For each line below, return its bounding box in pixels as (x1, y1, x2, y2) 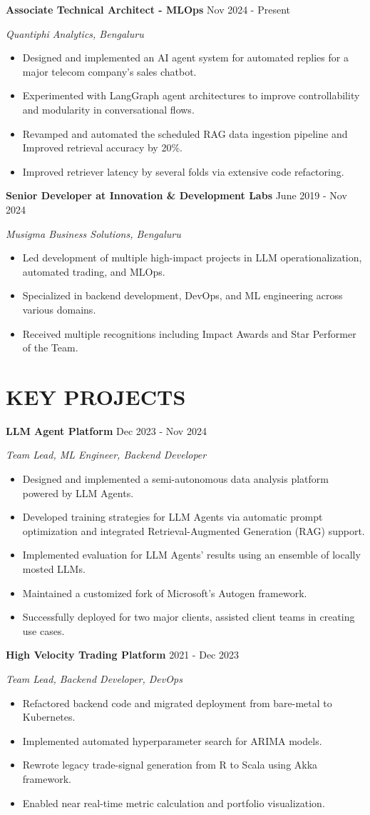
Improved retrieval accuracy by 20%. (22, 140, 183, 155)
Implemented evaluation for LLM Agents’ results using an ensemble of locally (22, 547, 361, 562)
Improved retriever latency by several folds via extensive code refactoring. (22, 164, 344, 179)
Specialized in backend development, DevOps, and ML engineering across (22, 288, 343, 303)
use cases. (22, 623, 65, 638)
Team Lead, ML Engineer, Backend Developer (6, 447, 207, 462)
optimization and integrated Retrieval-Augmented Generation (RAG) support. (22, 523, 365, 538)
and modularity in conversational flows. (22, 101, 195, 116)
